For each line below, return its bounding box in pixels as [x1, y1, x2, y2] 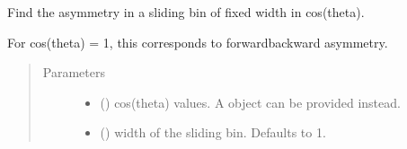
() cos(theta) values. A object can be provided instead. [100, 92, 401, 111]
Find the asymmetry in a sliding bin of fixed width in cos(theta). [7, 3, 365, 21]
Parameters [42, 63, 105, 82]
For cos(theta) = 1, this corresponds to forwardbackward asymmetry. [7, 32, 388, 51]
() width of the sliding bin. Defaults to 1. [100, 123, 326, 142]
